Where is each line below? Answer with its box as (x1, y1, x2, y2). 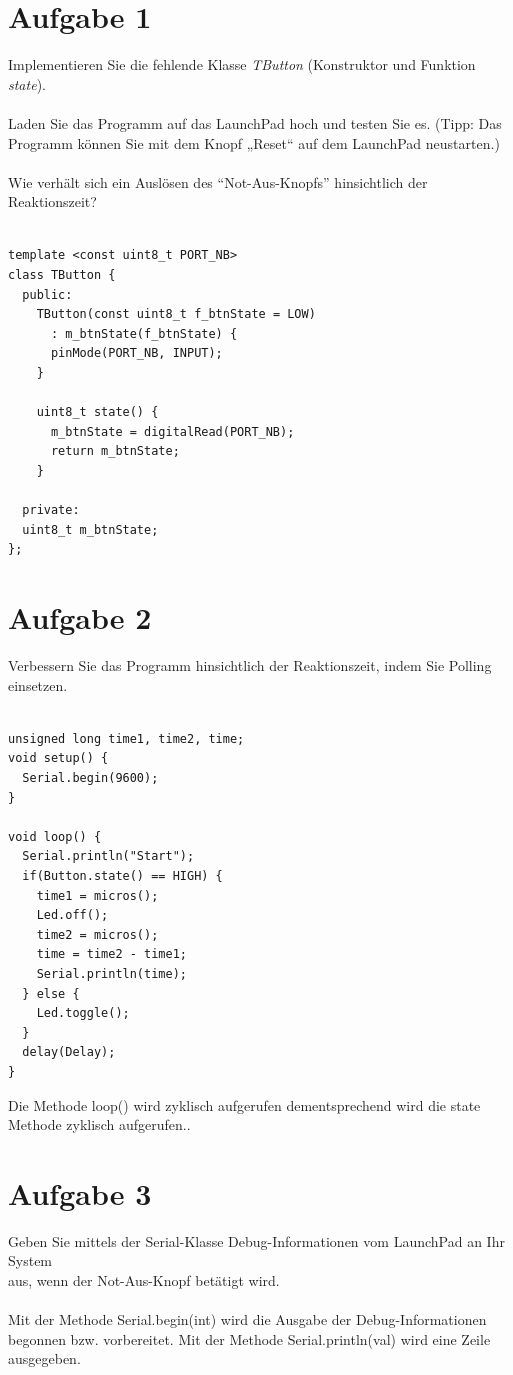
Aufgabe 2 (8, 597, 152, 638)
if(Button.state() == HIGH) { (22, 869, 223, 884)
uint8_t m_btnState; (22, 522, 159, 537)
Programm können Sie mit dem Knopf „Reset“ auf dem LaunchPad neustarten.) (8, 132, 500, 153)
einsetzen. (8, 674, 68, 695)
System (8, 1250, 53, 1271)
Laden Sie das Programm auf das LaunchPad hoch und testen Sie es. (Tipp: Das (8, 112, 502, 133)
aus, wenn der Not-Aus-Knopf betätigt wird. (8, 1270, 280, 1291)
